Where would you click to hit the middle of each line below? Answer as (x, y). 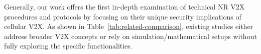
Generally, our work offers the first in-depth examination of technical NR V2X (124, 6)
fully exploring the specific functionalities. (68, 46)
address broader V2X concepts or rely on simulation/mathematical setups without (130, 36)
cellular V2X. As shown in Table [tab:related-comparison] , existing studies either (129, 26)
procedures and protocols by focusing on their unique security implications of (123, 16)
